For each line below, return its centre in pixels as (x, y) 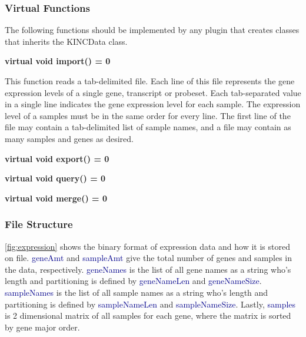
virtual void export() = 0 (57, 158)
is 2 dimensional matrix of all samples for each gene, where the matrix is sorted (148, 315)
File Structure (39, 224)
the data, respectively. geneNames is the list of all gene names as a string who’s (148, 269)
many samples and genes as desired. (69, 138)
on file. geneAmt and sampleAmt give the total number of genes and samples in (149, 258)
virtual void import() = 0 (58, 61)
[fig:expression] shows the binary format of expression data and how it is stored (147, 246)
